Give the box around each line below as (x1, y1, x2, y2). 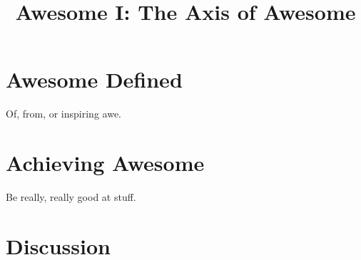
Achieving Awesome (6, 148, 205, 177)
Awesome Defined (6, 65, 183, 94)
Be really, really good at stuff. (6, 189, 136, 204)
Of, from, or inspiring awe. (6, 106, 121, 121)
